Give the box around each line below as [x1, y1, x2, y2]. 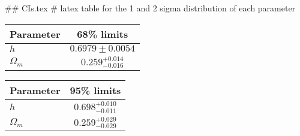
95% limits [70, 83, 121, 98]
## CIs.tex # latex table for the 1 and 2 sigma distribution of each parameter [5, 2, 296, 14]
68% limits [77, 26, 128, 41]
